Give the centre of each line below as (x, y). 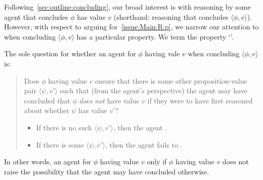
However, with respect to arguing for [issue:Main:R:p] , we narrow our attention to (131, 27)
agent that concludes (36, 16)
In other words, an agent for (48, 161)
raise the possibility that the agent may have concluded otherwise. (107, 171)
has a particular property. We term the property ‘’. (155, 36)
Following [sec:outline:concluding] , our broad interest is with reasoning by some (127, 7)
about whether (47, 110)
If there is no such (64, 127)
